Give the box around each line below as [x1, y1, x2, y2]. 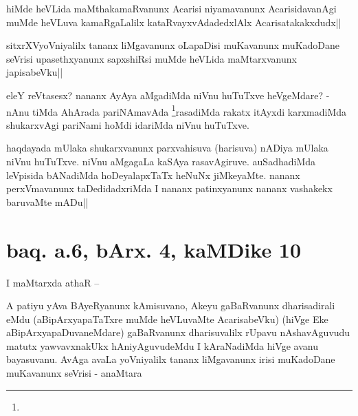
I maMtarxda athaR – [6, 275, 100, 289]
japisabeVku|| [6, 65, 63, 79]
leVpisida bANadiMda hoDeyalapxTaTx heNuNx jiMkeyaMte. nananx [6, 167, 300, 182]
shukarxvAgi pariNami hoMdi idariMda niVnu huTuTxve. [6, 117, 249, 132]
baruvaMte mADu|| [6, 194, 89, 209]
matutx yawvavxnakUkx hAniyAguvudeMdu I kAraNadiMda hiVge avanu [6, 338, 318, 353]
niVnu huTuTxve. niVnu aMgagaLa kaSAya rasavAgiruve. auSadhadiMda [6, 154, 316, 168]
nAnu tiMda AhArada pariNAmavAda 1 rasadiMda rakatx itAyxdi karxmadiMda [6, 102, 347, 118]
